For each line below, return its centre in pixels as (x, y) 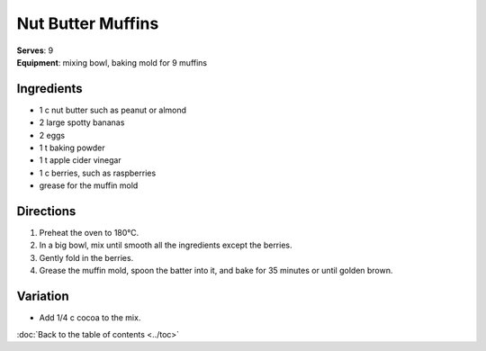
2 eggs (52, 135)
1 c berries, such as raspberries (98, 173)
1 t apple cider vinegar (80, 160)
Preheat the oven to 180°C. (89, 233)
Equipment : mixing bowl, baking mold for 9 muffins (112, 62)
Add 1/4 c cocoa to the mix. (90, 318)
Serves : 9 (35, 50)
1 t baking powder (72, 148)
